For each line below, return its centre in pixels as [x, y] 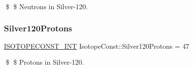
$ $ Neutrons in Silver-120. [47, 6]
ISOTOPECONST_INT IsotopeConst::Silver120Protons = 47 [97, 46]
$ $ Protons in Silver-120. [45, 62]
